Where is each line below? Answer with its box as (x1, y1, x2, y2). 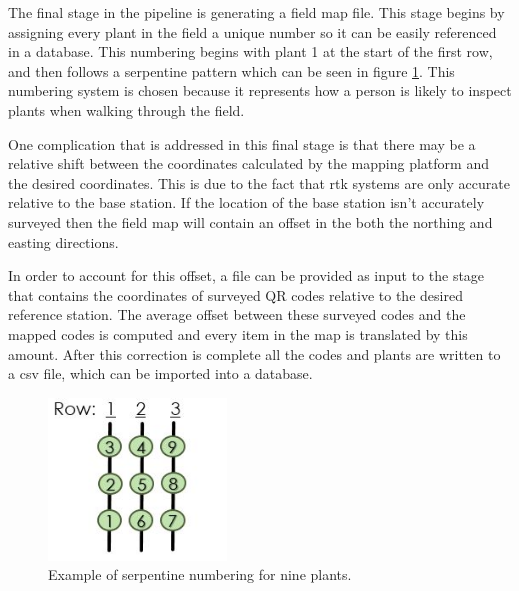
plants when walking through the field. (8, 99, 245, 120)
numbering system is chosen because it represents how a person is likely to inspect (8, 80, 512, 101)
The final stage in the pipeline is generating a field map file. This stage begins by (8, 2, 505, 22)
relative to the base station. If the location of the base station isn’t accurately (8, 192, 485, 213)
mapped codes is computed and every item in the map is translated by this (8, 323, 468, 344)
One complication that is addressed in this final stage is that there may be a (8, 133, 476, 154)
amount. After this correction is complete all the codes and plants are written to (8, 343, 501, 364)
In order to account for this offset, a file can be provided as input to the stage (8, 265, 485, 286)
